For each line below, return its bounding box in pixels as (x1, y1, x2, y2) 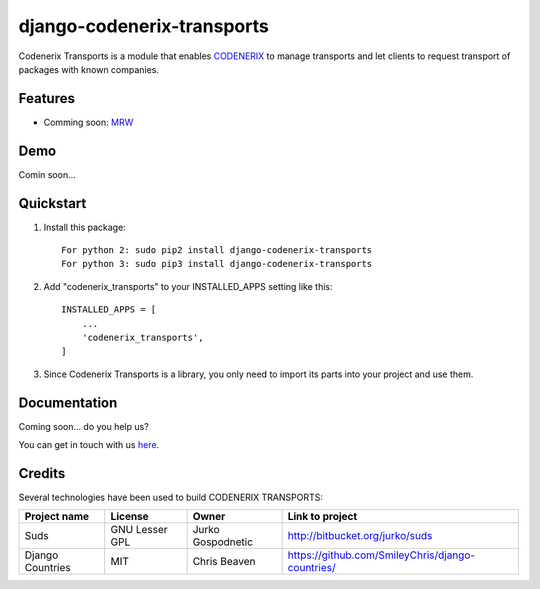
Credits (18, 465, 66, 482)
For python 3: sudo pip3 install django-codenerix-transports (61, 258, 373, 270)
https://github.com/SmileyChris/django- (287, 548, 475, 562)
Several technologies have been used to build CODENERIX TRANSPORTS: (18, 491, 324, 503)
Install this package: (43, 221, 127, 233)
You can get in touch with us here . (18, 439, 160, 451)
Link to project (287, 510, 358, 524)
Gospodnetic (192, 535, 254, 549)
